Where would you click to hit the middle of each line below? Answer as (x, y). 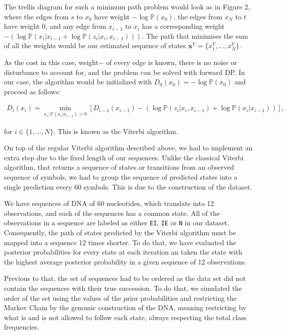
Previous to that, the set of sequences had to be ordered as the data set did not (125, 278)
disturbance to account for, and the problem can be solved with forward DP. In (125, 72)
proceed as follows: (32, 91)
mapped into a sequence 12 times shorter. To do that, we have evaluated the (120, 242)
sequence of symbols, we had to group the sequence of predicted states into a (121, 176)
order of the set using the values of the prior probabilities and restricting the (120, 298)
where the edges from (36, 16)
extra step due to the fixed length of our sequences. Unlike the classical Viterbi (124, 157)
